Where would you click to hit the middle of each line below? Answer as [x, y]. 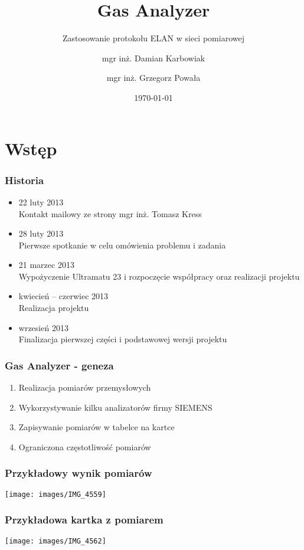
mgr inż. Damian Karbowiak [153, 58]
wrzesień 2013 [43, 327]
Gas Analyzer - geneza [59, 365]
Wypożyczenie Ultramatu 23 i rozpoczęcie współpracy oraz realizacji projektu [159, 276]
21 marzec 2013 [46, 265]
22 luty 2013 [41, 202]
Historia [24, 180]
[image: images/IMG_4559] [55, 494]
